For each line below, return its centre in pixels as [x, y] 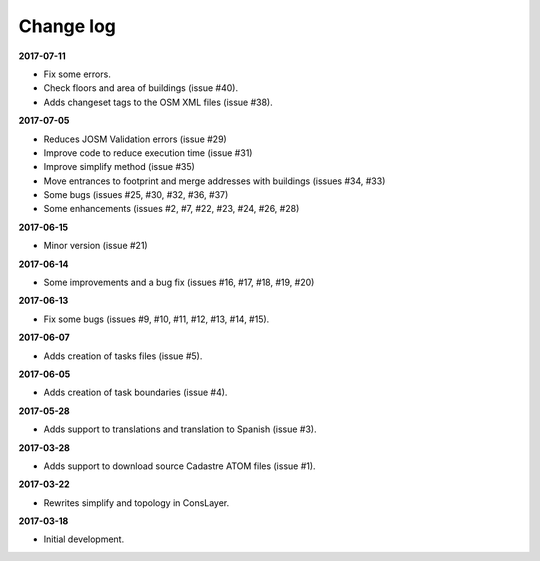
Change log [67, 26]
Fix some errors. [77, 74]
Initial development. [84, 539]
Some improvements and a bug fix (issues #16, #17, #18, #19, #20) [179, 282]
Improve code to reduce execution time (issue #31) [148, 152]
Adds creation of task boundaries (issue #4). [135, 392]
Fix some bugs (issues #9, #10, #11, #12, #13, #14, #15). [156, 319]
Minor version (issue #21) [96, 246]
